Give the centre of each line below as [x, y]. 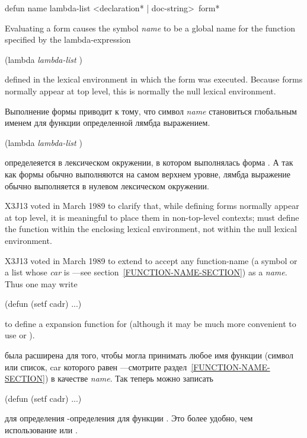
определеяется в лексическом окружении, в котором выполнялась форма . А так [149, 162]
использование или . [41, 430]
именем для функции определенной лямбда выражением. [108, 123]
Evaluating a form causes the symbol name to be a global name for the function [150, 28]
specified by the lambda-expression [68, 39]
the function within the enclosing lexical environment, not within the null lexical [151, 229]
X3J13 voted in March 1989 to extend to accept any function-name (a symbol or [151, 260]
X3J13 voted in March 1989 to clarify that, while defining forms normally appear [152, 206]
